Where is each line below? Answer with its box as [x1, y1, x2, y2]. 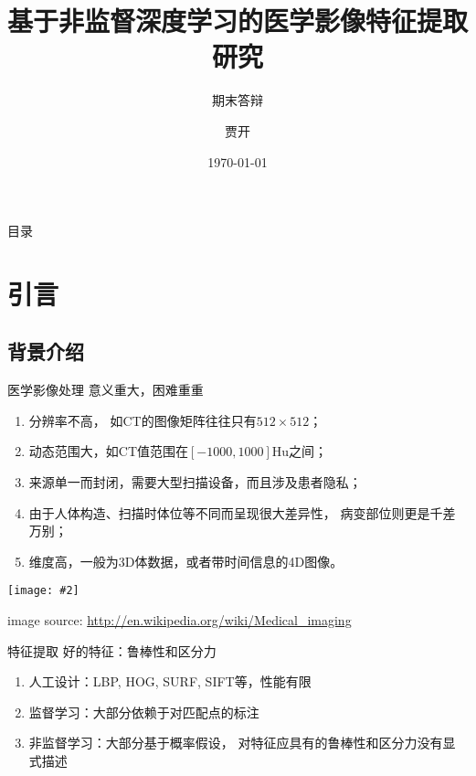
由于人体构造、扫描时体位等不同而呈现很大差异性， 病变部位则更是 [28, 503, 430, 522]
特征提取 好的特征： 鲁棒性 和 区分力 [7, 641, 217, 660]
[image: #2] [7, 584, 79, 598]
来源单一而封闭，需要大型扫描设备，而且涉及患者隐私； [28, 473, 362, 492]
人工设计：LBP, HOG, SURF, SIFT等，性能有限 [28, 672, 312, 691]
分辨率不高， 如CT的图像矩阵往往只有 [28, 410, 257, 430]
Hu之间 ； [271, 441, 328, 461]
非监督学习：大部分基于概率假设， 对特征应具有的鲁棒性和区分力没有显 [28, 733, 456, 752]
